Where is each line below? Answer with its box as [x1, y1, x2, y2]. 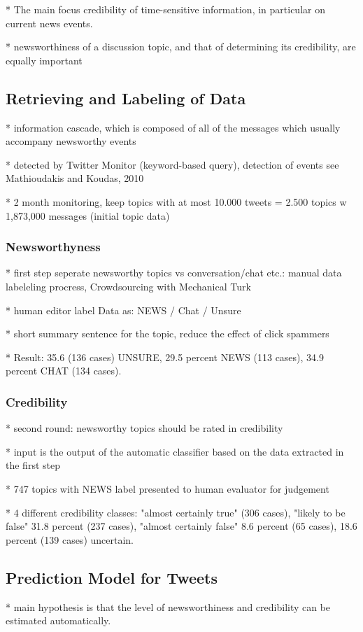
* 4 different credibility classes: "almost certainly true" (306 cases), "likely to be [6, 505, 346, 519]
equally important [6, 52, 83, 67]
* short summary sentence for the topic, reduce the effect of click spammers [6, 326, 329, 341]
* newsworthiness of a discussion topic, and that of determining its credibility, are [6, 39, 356, 54]
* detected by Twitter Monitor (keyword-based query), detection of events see [6, 157, 339, 171]
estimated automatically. [6, 613, 111, 628]
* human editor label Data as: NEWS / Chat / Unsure [6, 302, 241, 317]
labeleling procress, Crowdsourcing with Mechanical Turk [6, 279, 251, 293]
